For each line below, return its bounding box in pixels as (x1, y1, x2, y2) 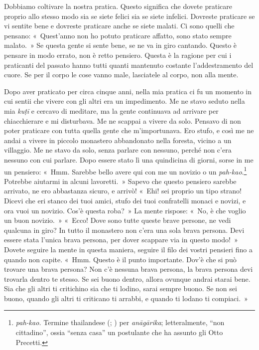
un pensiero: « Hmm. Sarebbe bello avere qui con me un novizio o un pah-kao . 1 (4, 165, 247, 176)
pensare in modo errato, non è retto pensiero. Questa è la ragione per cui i (4, 49, 232, 60)
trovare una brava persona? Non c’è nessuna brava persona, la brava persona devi (4, 264, 253, 274)
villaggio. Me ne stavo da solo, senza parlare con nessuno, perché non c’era (4, 145, 232, 155)
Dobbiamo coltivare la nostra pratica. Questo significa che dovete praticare (4, 1, 232, 11)
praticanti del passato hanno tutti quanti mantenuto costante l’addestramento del (4, 59, 254, 70)
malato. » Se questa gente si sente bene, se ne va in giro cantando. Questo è (4, 40, 237, 50)
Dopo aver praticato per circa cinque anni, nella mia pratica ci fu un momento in (4, 86, 252, 96)
